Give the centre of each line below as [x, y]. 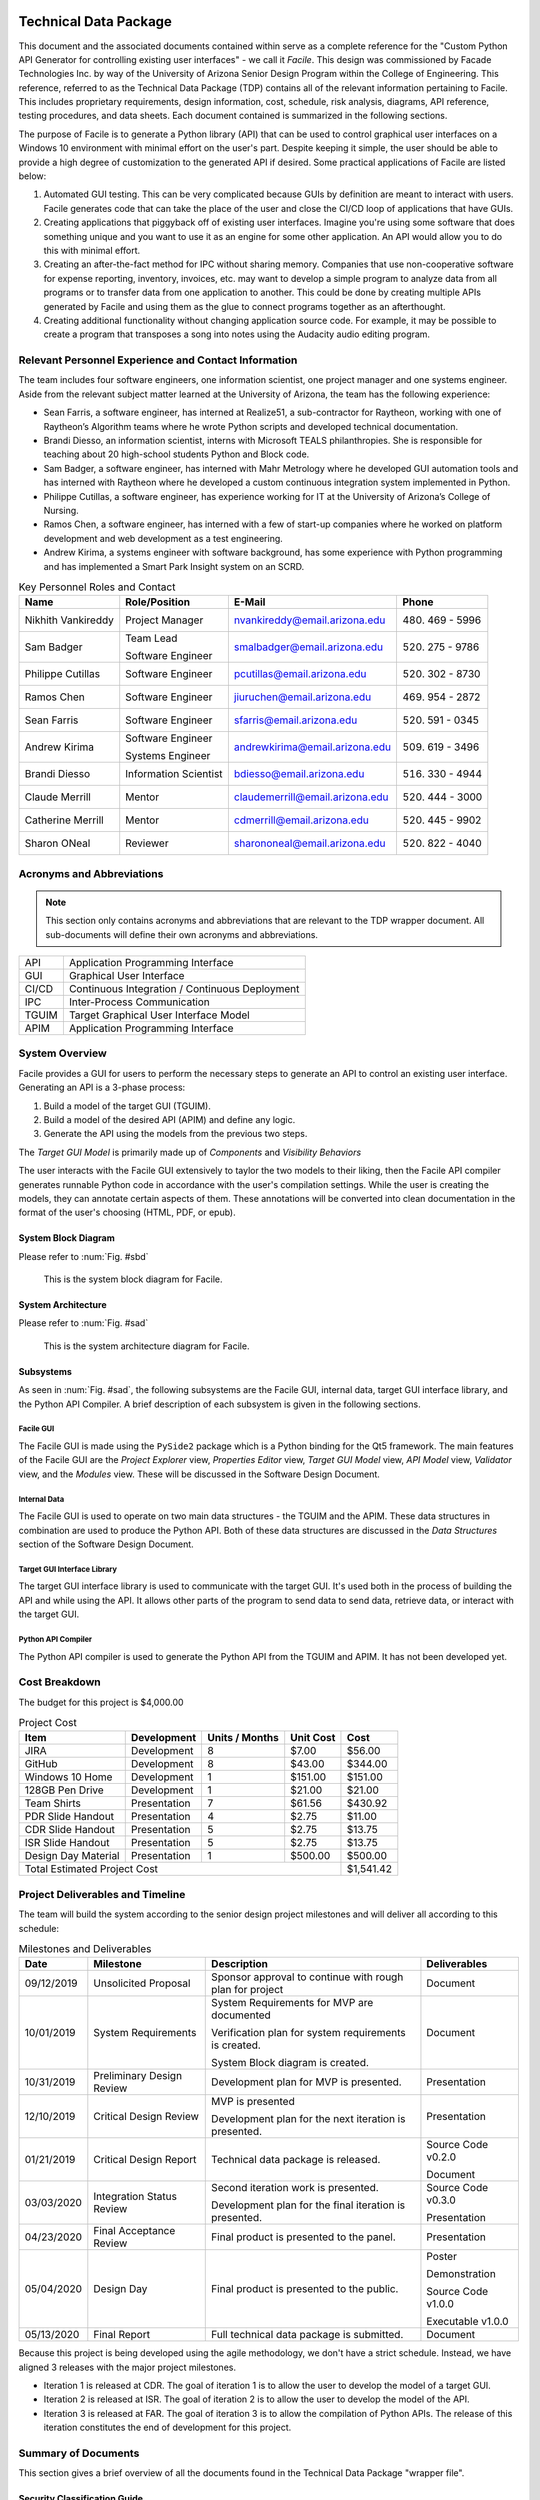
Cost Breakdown [59, 1682]
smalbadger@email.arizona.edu [308, 647]
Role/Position [158, 602]
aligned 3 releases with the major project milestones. [127, 2367]
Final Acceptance [134, 2231]
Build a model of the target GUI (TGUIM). [127, 1106]
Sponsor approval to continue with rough [307, 1977]
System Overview [62, 1053]
